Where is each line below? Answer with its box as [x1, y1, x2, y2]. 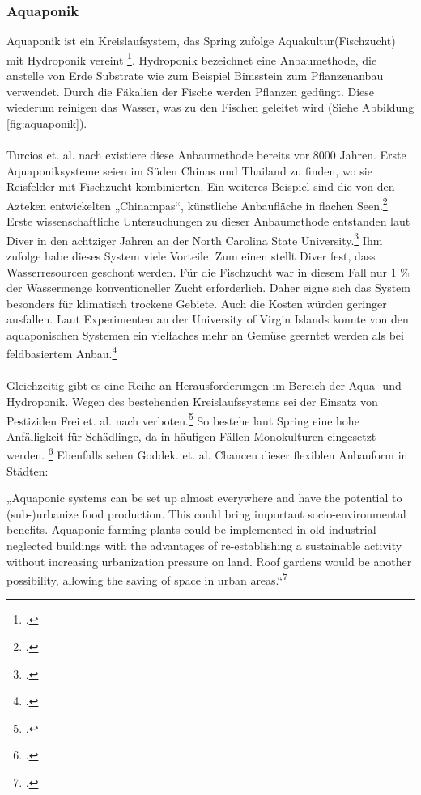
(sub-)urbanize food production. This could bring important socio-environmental [6, 505, 406, 522]
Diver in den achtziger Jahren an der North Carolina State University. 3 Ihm [6, 229, 383, 248]
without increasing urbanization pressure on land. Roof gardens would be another [6, 552, 412, 569]
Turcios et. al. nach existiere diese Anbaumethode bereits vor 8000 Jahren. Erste [6, 146, 406, 163]
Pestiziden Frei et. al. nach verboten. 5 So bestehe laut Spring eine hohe [6, 409, 359, 429]
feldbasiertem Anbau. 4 [6, 343, 117, 362]
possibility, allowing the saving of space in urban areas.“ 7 [6, 569, 287, 588]
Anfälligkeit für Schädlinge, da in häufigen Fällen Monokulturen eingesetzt [6, 427, 376, 444]
